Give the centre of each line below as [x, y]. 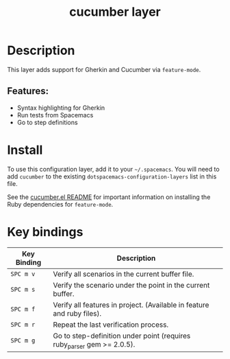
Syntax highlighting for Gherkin [61, 108]
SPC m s [23, 289]
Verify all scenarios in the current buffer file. [124, 274]
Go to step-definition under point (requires [122, 336]
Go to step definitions [47, 122]
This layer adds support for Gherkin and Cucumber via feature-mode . [104, 69]
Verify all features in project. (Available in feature [131, 305]
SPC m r [23, 324]
